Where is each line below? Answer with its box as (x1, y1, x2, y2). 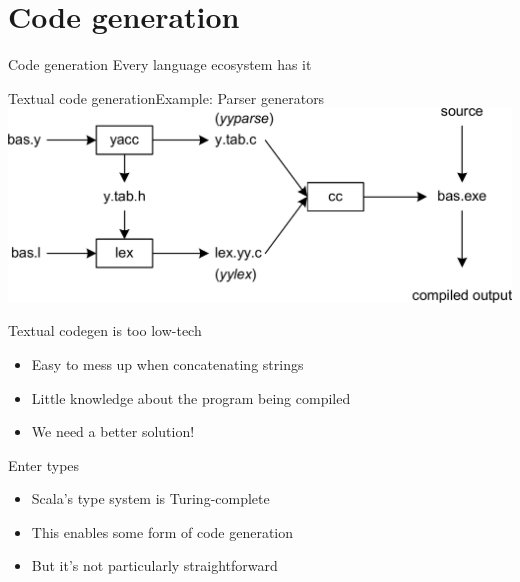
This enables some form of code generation (31, 521, 294, 542)
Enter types (8, 454, 80, 475)
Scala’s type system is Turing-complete (31, 488, 270, 509)
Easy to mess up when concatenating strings (31, 353, 304, 374)
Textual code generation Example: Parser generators (8, 87, 325, 108)
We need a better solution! (31, 421, 195, 442)
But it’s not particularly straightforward (31, 555, 278, 576)
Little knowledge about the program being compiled (31, 387, 351, 408)
